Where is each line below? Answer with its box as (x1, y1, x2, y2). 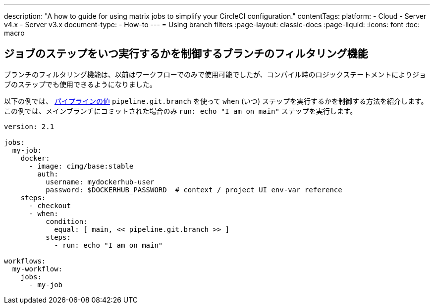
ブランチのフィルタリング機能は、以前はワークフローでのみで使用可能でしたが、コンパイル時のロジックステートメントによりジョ (4, 70, 426, 79)
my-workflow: (12, 264, 63, 273)
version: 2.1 (4, 122, 54, 131)
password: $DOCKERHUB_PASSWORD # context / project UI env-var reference (46, 185, 342, 194)
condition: (46, 217, 88, 225)
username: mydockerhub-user (46, 177, 155, 186)
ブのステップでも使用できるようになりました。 (4, 80, 157, 88)
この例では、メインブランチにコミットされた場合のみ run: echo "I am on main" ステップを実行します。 (4, 106, 357, 115)
